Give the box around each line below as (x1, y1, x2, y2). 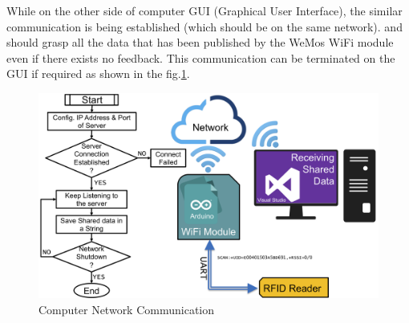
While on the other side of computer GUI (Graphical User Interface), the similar (6, 2, 403, 18)
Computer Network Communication (38, 301, 215, 317)
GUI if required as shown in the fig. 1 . (6, 65, 190, 82)
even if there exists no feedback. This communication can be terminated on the (6, 49, 395, 66)
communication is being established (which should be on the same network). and (6, 18, 403, 35)
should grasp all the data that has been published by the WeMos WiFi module (6, 34, 394, 51)
